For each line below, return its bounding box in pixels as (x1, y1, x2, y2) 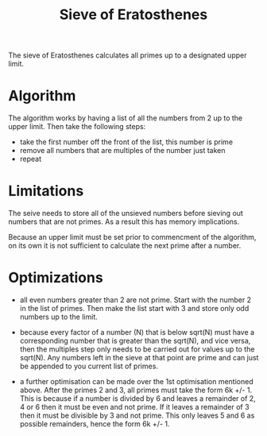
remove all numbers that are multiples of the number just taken (19, 146, 226, 155)
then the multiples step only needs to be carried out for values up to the (19, 344, 255, 354)
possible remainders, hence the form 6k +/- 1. (19, 419, 170, 428)
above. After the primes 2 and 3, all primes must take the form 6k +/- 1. (19, 385, 253, 395)
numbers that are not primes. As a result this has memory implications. (8, 217, 240, 226)
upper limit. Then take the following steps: (8, 122, 146, 132)
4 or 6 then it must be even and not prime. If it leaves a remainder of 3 (19, 403, 250, 411)
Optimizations (8, 269, 103, 287)
